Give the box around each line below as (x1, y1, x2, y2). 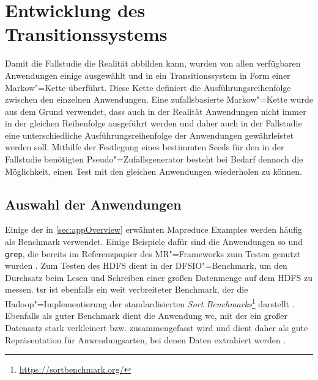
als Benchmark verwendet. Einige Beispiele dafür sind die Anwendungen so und (5, 235, 303, 248)
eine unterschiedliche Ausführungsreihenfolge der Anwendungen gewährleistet (5, 128, 294, 141)
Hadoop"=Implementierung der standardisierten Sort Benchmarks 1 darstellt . (5, 296, 295, 310)
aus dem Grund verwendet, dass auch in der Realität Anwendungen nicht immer (5, 104, 306, 117)
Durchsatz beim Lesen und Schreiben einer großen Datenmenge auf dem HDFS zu (5, 271, 312, 283)
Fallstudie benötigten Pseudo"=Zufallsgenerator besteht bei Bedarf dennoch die (5, 153, 303, 166)
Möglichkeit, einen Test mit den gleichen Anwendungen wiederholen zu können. (5, 164, 302, 177)
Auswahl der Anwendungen (5, 194, 182, 213)
